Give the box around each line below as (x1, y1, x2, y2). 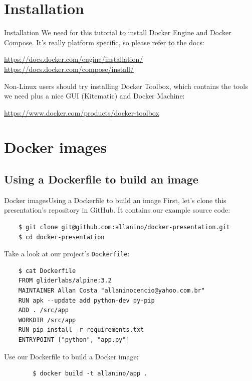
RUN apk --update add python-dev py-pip (18, 297, 155, 304)
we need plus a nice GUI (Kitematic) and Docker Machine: (4, 90, 185, 101)
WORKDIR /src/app (18, 316, 76, 324)
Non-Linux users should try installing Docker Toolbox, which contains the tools (4, 80, 248, 91)
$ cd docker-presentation (18, 233, 105, 241)
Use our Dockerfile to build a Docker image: (4, 351, 139, 361)
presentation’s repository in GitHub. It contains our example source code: (4, 205, 230, 215)
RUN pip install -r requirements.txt (18, 326, 144, 334)
